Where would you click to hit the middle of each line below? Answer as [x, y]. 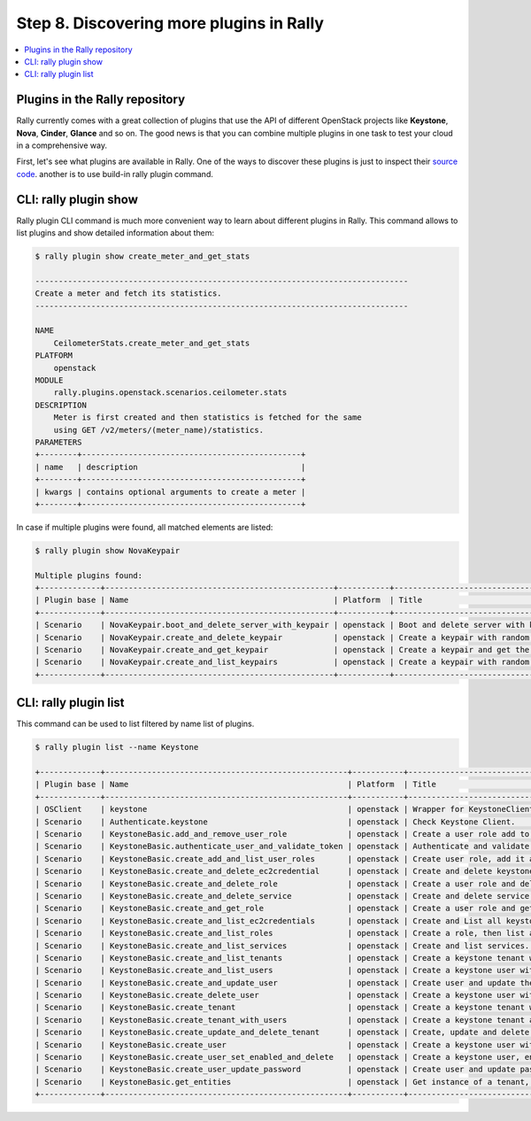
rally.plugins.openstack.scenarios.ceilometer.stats [170, 393]
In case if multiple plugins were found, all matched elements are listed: [145, 527]
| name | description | [170, 467]
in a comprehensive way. [62, 145]
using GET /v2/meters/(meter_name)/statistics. [159, 430]
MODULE [49, 380]
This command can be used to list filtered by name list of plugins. [135, 724]
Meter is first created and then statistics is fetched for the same [208, 417]
